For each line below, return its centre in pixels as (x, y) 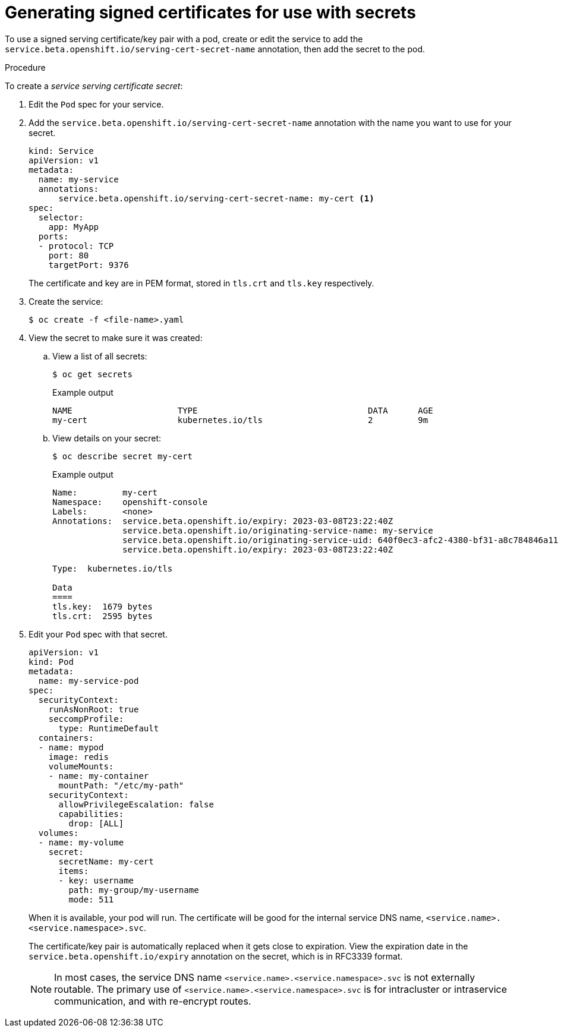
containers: (66, 738)
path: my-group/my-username (134, 890)
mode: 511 (91, 899)
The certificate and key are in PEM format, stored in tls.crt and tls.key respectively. (201, 283)
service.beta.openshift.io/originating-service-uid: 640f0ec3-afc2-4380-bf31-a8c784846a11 (341, 540)
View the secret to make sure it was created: (116, 337)
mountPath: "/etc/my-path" (121, 785)
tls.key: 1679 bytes (103, 606)
